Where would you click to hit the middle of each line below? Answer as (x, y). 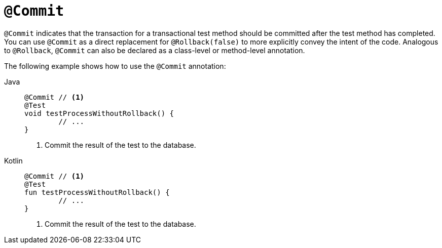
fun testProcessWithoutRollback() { (97, 192)
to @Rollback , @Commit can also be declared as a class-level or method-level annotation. (155, 50)
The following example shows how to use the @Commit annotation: (115, 66)
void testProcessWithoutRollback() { (99, 113)
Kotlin (13, 160)
